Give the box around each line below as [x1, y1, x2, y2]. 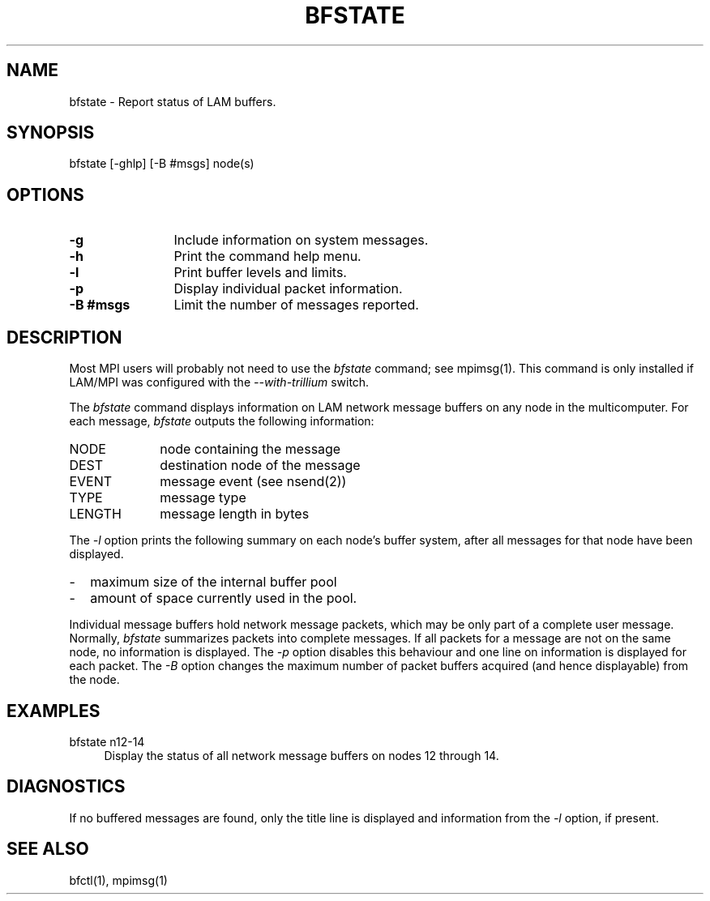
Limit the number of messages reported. [173, 297, 419, 314]
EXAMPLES [6, 700, 101, 721]
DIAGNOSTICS [6, 776, 126, 797]
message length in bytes [160, 506, 310, 523]
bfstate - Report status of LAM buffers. [69, 94, 276, 109]
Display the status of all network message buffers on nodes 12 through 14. [104, 748, 499, 762]
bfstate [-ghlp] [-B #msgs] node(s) [69, 156, 254, 171]
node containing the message [160, 441, 341, 458]
